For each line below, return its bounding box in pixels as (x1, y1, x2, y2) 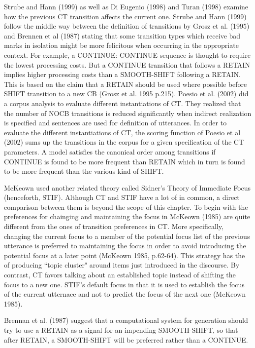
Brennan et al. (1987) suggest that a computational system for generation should (4, 315, 248, 325)
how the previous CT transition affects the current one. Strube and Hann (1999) (4, 11, 247, 21)
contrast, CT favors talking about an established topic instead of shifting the (4, 270, 236, 280)
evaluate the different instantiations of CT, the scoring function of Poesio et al (4, 127, 241, 137)
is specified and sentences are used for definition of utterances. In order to (4, 117, 227, 128)
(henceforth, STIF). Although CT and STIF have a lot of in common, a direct (4, 192, 240, 202)
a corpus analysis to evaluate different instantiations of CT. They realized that (4, 98, 241, 108)
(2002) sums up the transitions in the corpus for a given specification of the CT (4, 137, 244, 147)
